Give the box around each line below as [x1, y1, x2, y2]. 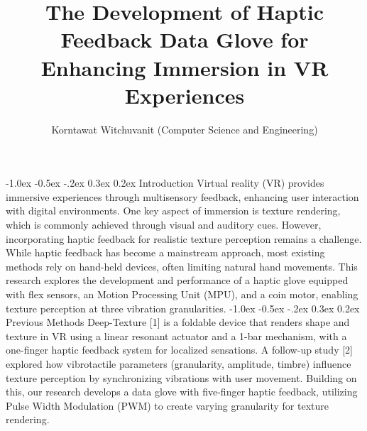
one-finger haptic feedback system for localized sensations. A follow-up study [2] [6, 342, 353, 357]
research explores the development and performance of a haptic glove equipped [6, 273, 349, 288]
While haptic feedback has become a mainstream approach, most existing [6, 245, 325, 260]
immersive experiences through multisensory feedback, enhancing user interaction [6, 189, 359, 204]
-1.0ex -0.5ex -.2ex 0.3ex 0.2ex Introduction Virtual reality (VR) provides [6, 175, 324, 190]
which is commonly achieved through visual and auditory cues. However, [6, 217, 322, 232]
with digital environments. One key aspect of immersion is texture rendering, [6, 203, 341, 218]
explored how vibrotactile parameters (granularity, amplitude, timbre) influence [6, 356, 351, 371]
